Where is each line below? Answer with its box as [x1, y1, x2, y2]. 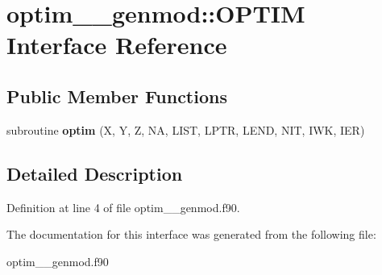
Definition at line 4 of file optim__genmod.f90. [6, 198, 240, 215]
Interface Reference [6, 28, 227, 61]
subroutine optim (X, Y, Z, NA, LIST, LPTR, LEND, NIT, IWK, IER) [6, 121, 365, 138]
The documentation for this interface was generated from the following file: [6, 226, 376, 243]
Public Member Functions [6, 83, 227, 108]
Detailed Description [6, 160, 183, 185]
